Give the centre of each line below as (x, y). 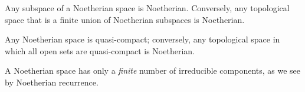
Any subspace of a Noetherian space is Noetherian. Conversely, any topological (147, 8)
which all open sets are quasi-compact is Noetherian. (100, 50)
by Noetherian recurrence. (52, 82)
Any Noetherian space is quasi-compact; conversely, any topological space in (142, 39)
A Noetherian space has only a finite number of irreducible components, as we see (153, 70)
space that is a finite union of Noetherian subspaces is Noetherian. (125, 19)
